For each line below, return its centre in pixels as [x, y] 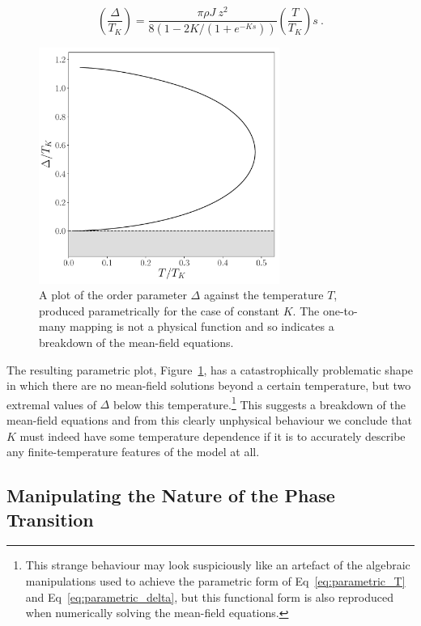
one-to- [340, 310]
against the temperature [264, 295]
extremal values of [51, 404]
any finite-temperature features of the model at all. [133, 452]
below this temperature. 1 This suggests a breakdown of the [259, 403]
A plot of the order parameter [113, 295]
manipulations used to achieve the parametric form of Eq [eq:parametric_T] [215, 580]
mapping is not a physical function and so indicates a [202, 326]
